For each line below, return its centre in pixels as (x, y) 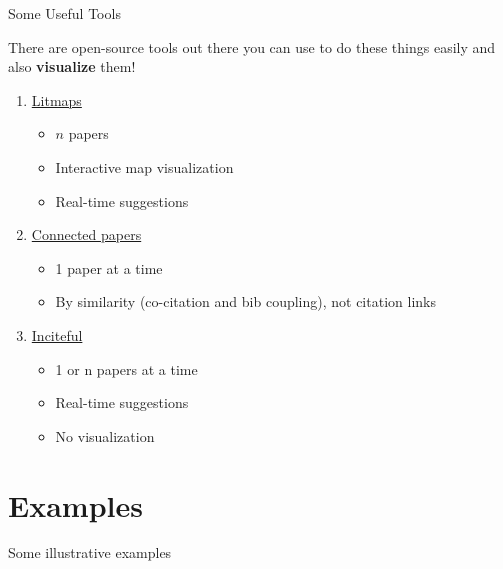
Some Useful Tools (64, 13)
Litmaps (56, 99)
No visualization (105, 435)
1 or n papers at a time (126, 368)
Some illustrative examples (90, 552)
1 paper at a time (109, 267)
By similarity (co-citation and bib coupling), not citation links (245, 301)
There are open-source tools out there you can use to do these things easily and (252, 46)
